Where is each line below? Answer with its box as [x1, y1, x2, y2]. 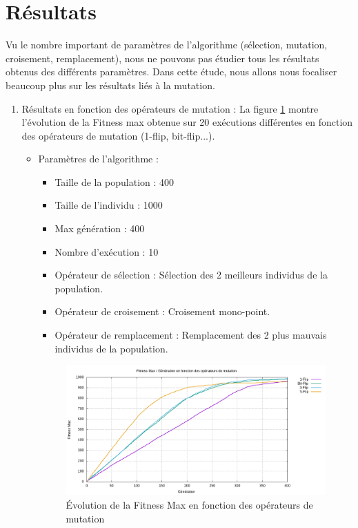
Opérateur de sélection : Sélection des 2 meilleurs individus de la [54, 267, 328, 282]
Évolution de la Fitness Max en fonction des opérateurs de [66, 498, 313, 512]
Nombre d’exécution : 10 [54, 244, 159, 258]
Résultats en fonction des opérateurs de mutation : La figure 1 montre [21, 101, 319, 115]
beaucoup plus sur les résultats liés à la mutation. [6, 77, 215, 92]
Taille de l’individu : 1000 [54, 198, 163, 212]
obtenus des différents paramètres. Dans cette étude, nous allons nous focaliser [6, 64, 337, 79]
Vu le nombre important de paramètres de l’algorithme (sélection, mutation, [6, 37, 328, 52]
